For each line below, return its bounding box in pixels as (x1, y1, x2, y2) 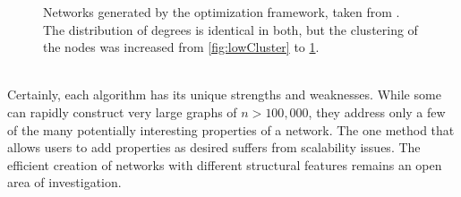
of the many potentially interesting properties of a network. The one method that (7, 120, 455, 139)
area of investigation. (7, 173, 122, 192)
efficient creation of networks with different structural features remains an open (7, 155, 442, 174)
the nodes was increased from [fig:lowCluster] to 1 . (43, 38, 320, 56)
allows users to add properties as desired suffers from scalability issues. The (7, 138, 421, 157)
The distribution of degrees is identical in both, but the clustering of (43, 20, 418, 39)
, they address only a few (308, 102, 446, 121)
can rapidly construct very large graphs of (7, 102, 237, 121)
